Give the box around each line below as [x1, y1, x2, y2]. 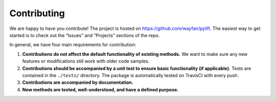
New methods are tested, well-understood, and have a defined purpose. [22, 86, 179, 92]
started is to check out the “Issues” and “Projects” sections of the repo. [9, 32, 160, 38]
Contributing [9, 8, 65, 19]
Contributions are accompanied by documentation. [22, 79, 134, 86]
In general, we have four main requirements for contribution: [9, 42, 136, 48]
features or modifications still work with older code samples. [22, 58, 150, 64]
